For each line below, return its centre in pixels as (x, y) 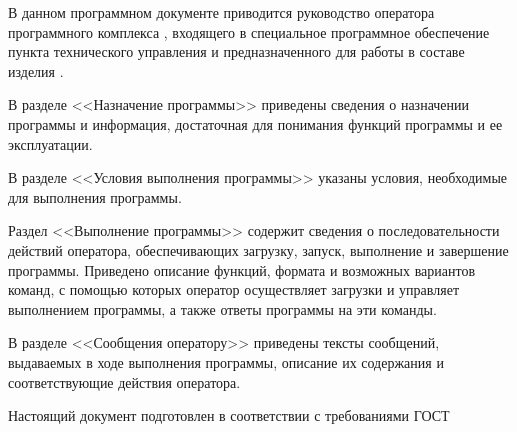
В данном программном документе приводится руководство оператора (221, 12)
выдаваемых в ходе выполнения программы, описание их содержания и (226, 361)
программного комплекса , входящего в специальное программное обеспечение (249, 31)
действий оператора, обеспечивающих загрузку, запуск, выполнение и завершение (258, 249)
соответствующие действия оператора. (124, 381)
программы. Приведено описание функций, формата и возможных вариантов (242, 269)
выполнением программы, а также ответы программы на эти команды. (222, 308)
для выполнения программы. (95, 196)
